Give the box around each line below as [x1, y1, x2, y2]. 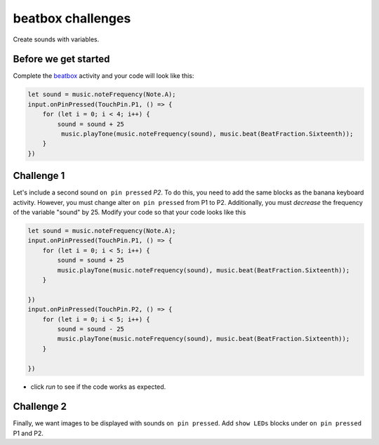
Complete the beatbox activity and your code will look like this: [13, 72, 194, 80]
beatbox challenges [13, 11, 131, 26]
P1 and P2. [13, 429, 44, 437]
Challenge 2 [13, 401, 67, 413]
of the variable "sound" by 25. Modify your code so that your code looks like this [13, 208, 246, 217]
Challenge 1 [13, 170, 65, 182]
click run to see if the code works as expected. [30, 383, 166, 391]
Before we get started [13, 53, 110, 65]
